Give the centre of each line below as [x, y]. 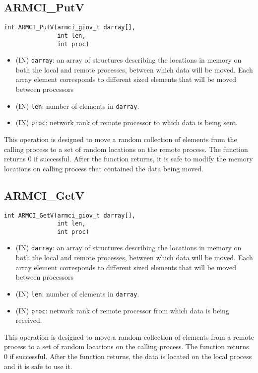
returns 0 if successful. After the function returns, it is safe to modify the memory [129, 159]
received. [29, 320]
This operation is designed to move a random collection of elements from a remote [129, 336]
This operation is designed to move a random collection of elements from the [121, 139]
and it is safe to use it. [38, 366]
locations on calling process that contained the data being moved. [104, 168]
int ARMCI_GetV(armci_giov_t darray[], [70, 215]
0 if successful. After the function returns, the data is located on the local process [128, 356]
